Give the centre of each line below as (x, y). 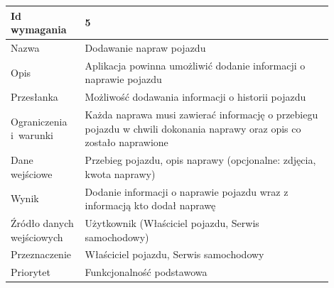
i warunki (32, 135)
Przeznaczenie (41, 254)
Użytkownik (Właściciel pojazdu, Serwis (172, 222)
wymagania (39, 29)
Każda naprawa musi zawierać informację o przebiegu (201, 115)
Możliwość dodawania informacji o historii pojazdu (195, 97)
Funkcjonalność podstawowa (146, 272)
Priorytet (31, 272)
